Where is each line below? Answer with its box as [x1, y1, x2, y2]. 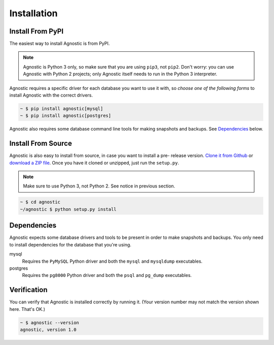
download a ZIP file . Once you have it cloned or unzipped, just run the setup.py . [9, 160, 180, 166]
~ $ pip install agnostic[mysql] [20, 106, 104, 111]
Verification [9, 286, 48, 294]
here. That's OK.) [9, 306, 46, 312]
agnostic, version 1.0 [20, 327, 77, 332]
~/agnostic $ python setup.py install [20, 206, 117, 212]
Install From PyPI [9, 27, 63, 36]
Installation [9, 8, 58, 19]
